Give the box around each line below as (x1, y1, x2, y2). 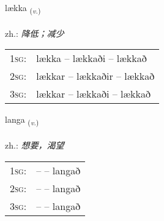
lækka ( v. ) (5, 1, 41, 15)
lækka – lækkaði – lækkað (36, 51, 147, 66)
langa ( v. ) (5, 113, 39, 128)
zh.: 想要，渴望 (5, 139, 64, 152)
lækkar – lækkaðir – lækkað (36, 69, 155, 83)
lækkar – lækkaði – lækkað (36, 87, 151, 101)
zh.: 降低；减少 (5, 26, 64, 39)
